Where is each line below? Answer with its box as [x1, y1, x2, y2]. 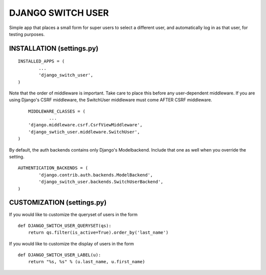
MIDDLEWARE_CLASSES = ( [28, 108, 86, 114]
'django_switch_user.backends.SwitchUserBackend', [38, 179, 164, 184]
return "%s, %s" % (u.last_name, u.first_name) [28, 259, 145, 265]
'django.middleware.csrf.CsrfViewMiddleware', [28, 122, 143, 128]
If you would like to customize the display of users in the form [9, 241, 134, 246]
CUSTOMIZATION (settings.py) [9, 198, 107, 207]
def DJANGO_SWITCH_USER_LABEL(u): [18, 252, 101, 258]
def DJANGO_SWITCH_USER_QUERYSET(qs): [18, 223, 112, 228]
